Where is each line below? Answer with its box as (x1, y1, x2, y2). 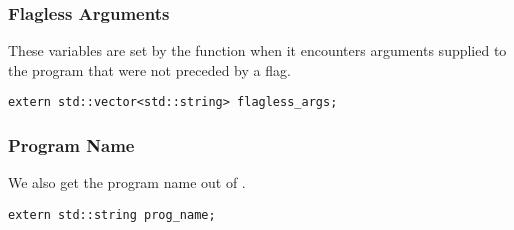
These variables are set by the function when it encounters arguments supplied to (8, 40, 507, 61)
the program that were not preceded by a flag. (8, 59, 291, 80)
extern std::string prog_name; (8, 207, 216, 222)
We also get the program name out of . (8, 172, 246, 193)
